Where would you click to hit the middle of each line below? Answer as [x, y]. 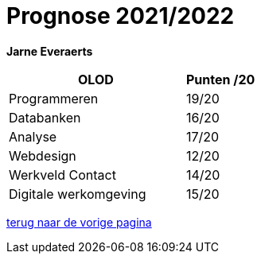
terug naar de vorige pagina [79, 222]
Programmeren [54, 98]
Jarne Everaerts [50, 51]
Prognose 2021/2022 [121, 16]
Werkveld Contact [62, 175]
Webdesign [43, 155]
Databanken [45, 117]
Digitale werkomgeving [78, 194]
